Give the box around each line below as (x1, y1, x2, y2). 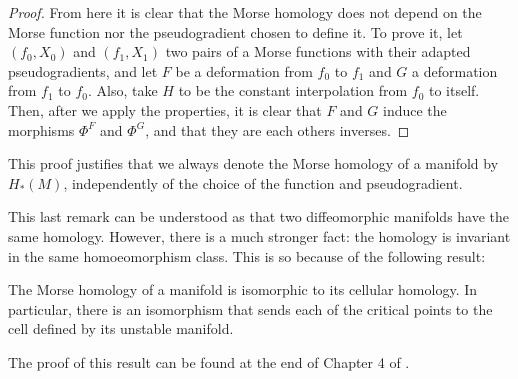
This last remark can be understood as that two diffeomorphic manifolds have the (8, 206, 510, 227)
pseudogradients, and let (8, 60, 158, 81)
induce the (383, 99, 447, 120)
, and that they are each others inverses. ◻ (145, 119, 410, 140)
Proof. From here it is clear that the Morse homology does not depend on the (8, 2, 482, 22)
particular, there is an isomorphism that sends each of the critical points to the (8, 298, 493, 319)
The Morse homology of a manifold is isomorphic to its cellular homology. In (8, 279, 478, 300)
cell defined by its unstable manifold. (8, 318, 234, 339)
